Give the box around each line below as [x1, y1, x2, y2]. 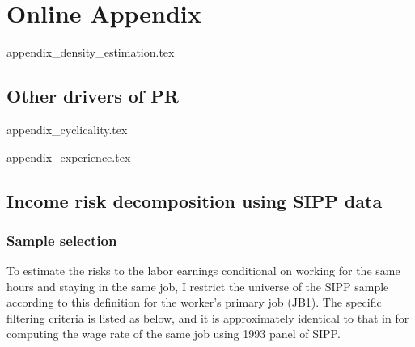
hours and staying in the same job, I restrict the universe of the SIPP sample [6, 277, 389, 294]
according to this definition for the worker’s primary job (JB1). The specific [6, 294, 382, 311]
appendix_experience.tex [6, 148, 131, 165]
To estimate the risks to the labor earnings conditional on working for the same [6, 262, 400, 279]
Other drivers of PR [6, 83, 179, 108]
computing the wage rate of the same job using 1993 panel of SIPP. [6, 325, 341, 342]
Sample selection [6, 230, 117, 250]
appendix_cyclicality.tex [6, 121, 128, 138]
